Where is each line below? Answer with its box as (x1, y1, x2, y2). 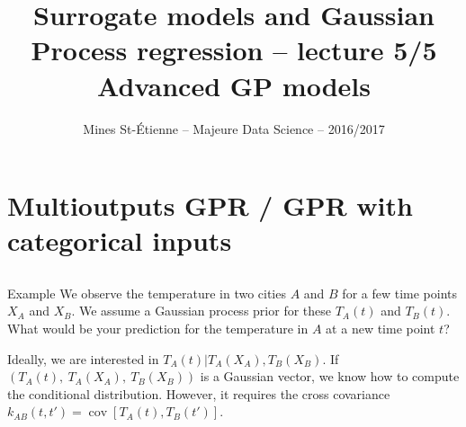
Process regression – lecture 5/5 (31, 31, 437, 68)
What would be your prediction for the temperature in (7, 319, 309, 338)
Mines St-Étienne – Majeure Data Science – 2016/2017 (83, 119, 385, 138)
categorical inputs (7, 222, 232, 259)
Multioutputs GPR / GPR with (7, 187, 413, 224)
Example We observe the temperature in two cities (7, 283, 286, 302)
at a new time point (326, 319, 435, 338)
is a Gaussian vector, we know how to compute (200, 367, 460, 386)
